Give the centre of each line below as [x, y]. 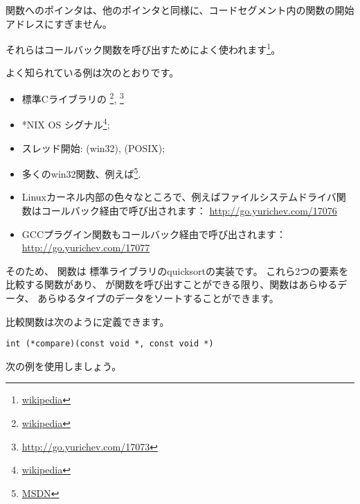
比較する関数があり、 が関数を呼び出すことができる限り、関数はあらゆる [172, 284]
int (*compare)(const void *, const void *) [110, 344]
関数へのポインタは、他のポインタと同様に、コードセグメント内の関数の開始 [180, 10]
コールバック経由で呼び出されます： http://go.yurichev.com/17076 [189, 210]
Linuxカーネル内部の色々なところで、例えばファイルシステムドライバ [179, 197]
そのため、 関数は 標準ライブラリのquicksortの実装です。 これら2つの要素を [177, 270]
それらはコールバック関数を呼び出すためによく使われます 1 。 [143, 48]
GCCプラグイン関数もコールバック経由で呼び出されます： [154, 234]
